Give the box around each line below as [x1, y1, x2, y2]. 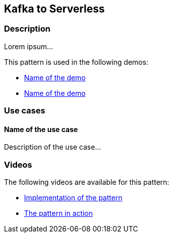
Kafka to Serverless [4, 3, 105, 15]
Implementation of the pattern [24, 193, 122, 202]
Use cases [4, 105, 46, 116]
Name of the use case [4, 125, 78, 134]
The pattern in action [24, 209, 93, 218]
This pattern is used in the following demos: [4, 57, 148, 66]
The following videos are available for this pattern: [4, 178, 169, 187]
